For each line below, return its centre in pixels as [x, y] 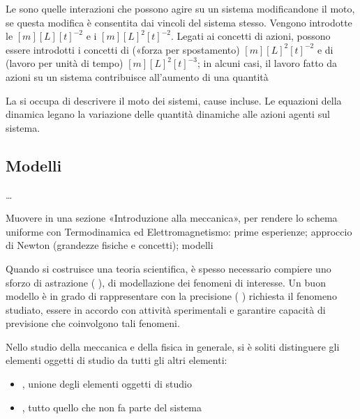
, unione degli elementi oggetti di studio [107, 384]
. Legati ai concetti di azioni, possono [250, 36]
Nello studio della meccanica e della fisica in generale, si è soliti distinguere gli [173, 346]
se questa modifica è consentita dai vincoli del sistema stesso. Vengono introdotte [179, 22]
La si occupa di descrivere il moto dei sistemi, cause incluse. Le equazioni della [174, 100]
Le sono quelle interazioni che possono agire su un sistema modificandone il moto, [180, 8]
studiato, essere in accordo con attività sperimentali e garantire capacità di [166, 309]
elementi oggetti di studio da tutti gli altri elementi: [117, 360]
